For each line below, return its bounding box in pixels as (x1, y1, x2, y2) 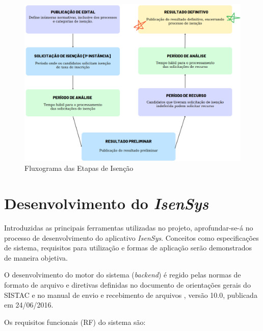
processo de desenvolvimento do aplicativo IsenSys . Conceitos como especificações (4, 232, 259, 243)
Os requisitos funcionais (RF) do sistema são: (4, 316, 146, 327)
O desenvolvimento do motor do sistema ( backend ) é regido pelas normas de (4, 269, 241, 280)
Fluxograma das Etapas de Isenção (24, 163, 134, 173)
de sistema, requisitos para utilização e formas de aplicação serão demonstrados (4, 242, 252, 253)
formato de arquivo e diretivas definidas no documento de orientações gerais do (4, 279, 251, 290)
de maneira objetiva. (4, 252, 68, 263)
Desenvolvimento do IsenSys (4, 193, 209, 214)
